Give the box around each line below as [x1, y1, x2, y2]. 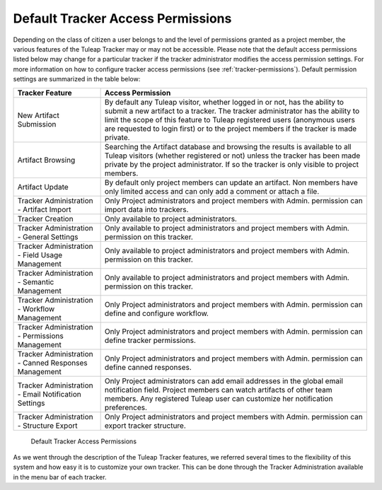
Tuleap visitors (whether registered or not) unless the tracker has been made [104, 151, 361, 161]
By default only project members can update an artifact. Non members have [104, 177, 358, 187]
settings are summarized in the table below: [13, 75, 141, 83]
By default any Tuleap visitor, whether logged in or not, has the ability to [104, 97, 345, 107]
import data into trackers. [104, 204, 189, 214]
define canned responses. [104, 362, 192, 372]
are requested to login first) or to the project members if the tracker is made [104, 124, 357, 134]
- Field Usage [17, 250, 63, 259]
